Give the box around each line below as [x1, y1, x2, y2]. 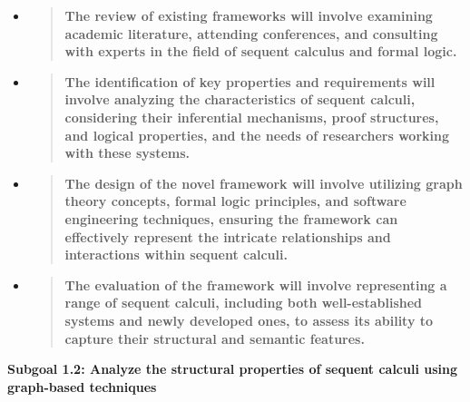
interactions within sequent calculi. [64, 245, 288, 264]
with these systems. [64, 143, 191, 162]
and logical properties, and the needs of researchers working [64, 125, 449, 144]
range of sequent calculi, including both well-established [64, 293, 423, 312]
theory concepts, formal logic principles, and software [64, 191, 406, 211]
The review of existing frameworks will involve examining [64, 6, 433, 25]
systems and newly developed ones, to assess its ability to [64, 310, 434, 329]
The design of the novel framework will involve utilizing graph [64, 173, 463, 192]
